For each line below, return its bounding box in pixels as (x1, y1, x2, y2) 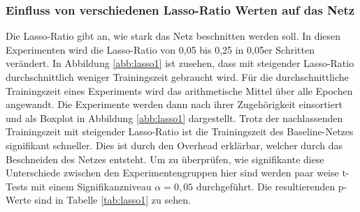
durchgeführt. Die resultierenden (196, 179, 336, 193)
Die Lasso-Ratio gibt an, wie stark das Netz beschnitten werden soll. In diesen (6, 29, 341, 43)
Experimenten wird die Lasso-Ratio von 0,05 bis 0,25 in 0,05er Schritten (6, 42, 315, 56)
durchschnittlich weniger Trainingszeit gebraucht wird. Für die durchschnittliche (6, 70, 349, 84)
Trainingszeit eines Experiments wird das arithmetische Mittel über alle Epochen (6, 83, 353, 98)
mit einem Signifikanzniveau (31, 179, 152, 193)
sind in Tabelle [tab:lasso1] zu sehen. (34, 192, 191, 207)
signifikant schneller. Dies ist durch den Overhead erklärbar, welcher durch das (6, 137, 343, 152)
